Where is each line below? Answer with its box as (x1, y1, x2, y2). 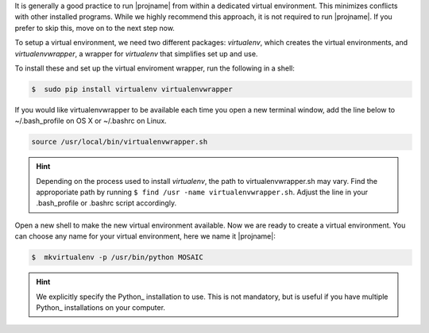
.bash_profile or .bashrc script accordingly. (36, 198, 177, 208)
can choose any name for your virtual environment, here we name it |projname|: (14, 232, 276, 241)
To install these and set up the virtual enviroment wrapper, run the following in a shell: (14, 63, 296, 73)
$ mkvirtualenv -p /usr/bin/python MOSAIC (31, 253, 204, 262)
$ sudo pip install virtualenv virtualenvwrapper (31, 84, 234, 94)
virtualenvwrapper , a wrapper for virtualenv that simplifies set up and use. (14, 48, 258, 59)
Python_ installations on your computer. (36, 302, 166, 312)
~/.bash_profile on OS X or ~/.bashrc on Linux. (14, 116, 167, 126)
